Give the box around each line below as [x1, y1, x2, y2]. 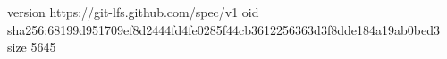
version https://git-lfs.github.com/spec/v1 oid [7, 3, 259, 21]
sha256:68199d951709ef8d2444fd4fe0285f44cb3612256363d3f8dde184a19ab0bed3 [7, 20, 440, 38]
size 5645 [7, 38, 56, 56]
